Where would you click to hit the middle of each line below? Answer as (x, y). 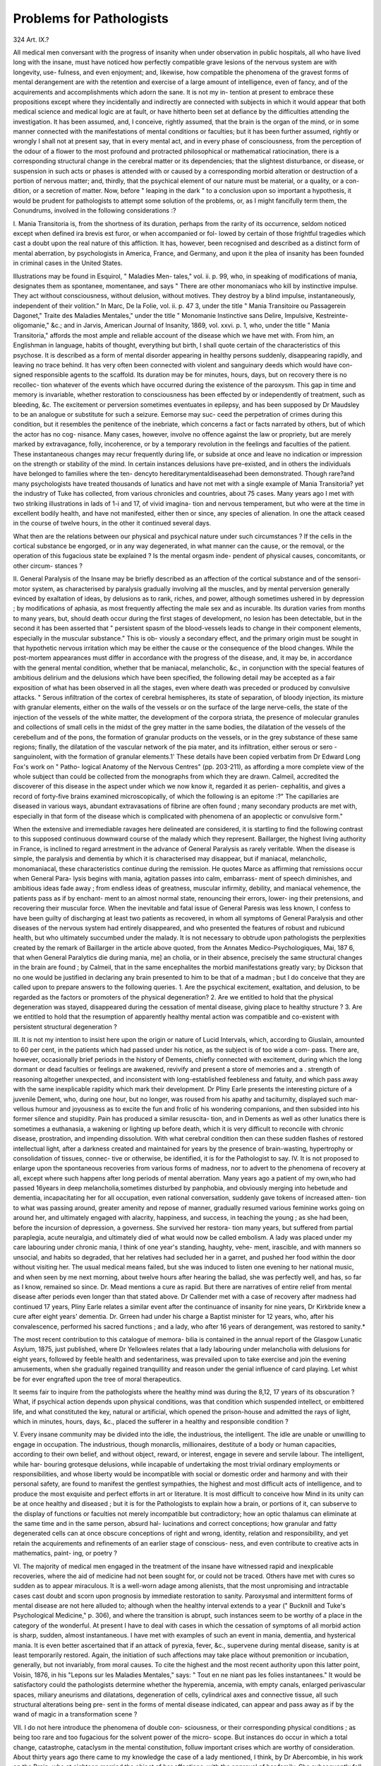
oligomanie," (31, 326)
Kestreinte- (332, 316)
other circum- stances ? (48, 566)
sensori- (349, 579)
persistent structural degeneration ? (65, 1026)
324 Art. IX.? (31, 40)
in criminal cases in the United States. (68, 263)
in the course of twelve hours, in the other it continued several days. (112, 523)
